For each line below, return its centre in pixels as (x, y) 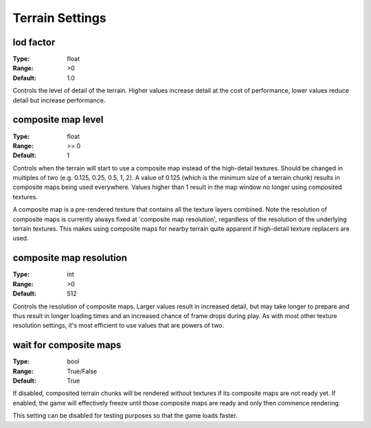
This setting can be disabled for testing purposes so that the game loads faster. (125, 416)
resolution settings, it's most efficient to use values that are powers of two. (119, 326)
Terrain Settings (59, 18)
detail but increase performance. (59, 100)
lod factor (34, 42)
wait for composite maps (67, 345)
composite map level (58, 120)
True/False (82, 371)
